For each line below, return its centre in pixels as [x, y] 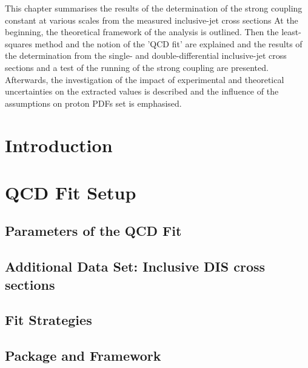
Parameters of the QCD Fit [93, 231]
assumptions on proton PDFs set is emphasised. [93, 103]
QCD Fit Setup [71, 192]
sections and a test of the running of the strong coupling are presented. [137, 67]
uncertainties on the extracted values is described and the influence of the [142, 91]
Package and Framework [83, 356]
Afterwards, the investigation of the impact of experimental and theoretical [145, 79]
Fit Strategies [49, 320]
